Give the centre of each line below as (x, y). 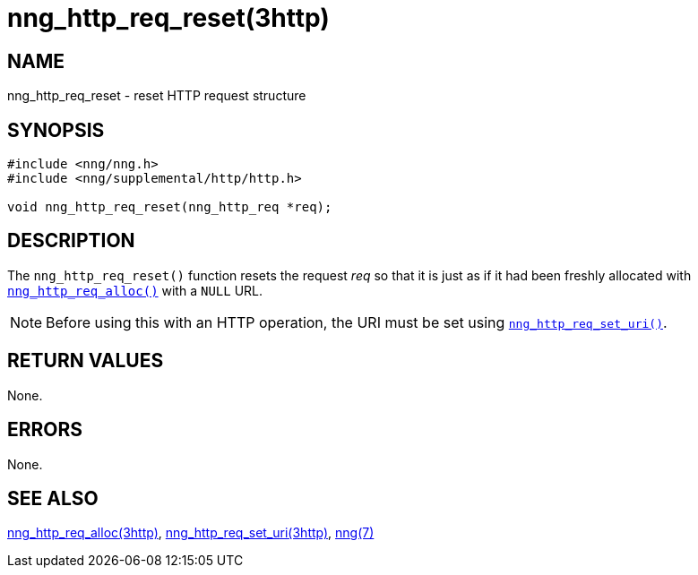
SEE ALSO (53, 498)
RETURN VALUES (86, 361)
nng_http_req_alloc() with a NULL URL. (135, 290)
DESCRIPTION (71, 241)
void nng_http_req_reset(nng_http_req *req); (170, 207)
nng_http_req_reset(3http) (168, 18)
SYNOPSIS (56, 130)
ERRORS (45, 430)
